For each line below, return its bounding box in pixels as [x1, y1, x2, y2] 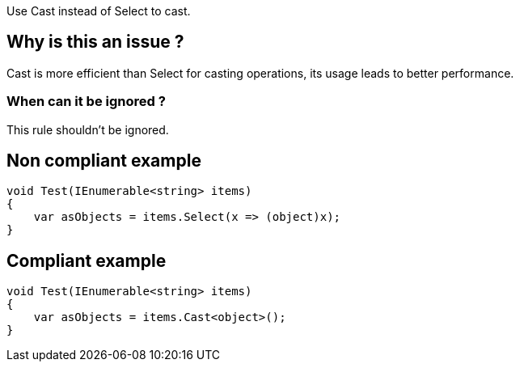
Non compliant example [6, 150, 201, 171]
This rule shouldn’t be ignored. [6, 122, 169, 137]
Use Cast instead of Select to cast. [6, 4, 191, 18]
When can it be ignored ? [6, 93, 166, 110]
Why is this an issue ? [6, 32, 184, 53]
